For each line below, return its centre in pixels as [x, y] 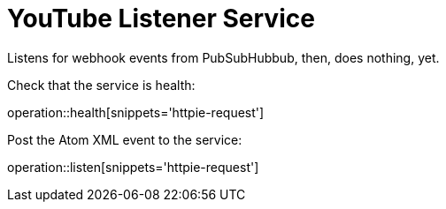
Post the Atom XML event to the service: [125, 139]
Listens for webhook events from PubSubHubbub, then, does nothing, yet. [223, 57]
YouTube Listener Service [161, 19]
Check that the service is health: [101, 85]
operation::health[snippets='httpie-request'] [136, 112]
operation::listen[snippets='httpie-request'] [133, 167]
